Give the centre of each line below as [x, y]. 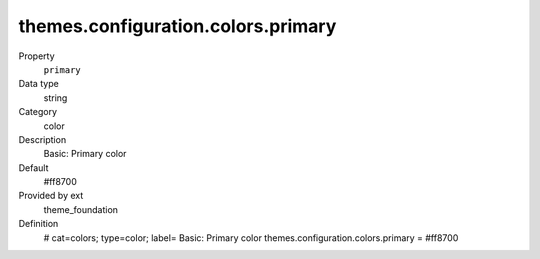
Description [42, 139]
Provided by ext [51, 196]
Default [33, 167]
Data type [38, 84]
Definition [38, 224]
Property [36, 56]
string [55, 97]
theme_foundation [81, 209]
